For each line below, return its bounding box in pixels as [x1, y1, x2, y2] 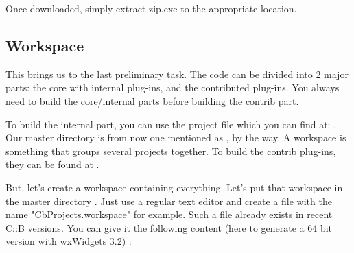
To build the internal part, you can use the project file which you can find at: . [5, 117, 337, 131]
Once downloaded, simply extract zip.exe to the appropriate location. [5, 1, 297, 15]
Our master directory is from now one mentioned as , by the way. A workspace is [5, 130, 346, 145]
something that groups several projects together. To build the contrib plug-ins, [5, 143, 336, 158]
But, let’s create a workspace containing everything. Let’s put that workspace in [5, 180, 343, 194]
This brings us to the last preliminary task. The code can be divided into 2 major [5, 67, 349, 81]
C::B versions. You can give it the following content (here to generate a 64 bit [5, 220, 333, 234]
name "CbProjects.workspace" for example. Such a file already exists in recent [5, 207, 333, 221]
